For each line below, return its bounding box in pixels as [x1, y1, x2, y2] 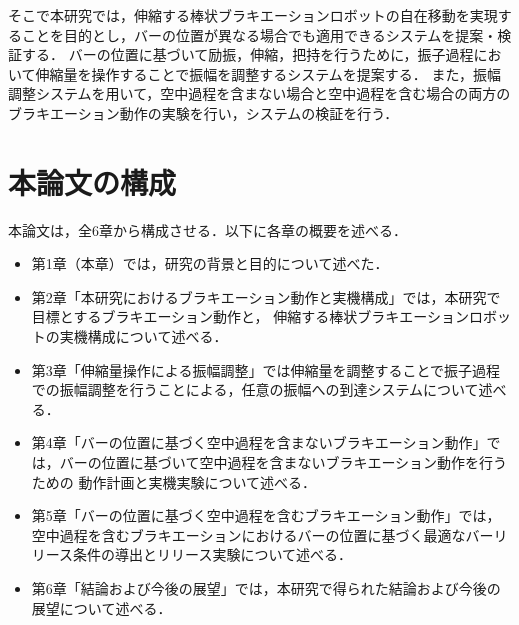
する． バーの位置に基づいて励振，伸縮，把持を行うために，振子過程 [21, 44, 474, 65]
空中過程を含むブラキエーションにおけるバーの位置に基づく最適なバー [31, 524, 494, 545]
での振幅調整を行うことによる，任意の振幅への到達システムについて [31, 379, 479, 400]
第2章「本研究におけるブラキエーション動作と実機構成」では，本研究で [31, 286, 501, 307]
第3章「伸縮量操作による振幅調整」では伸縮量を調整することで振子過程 [31, 359, 500, 380]
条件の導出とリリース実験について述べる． [73, 544, 352, 565]
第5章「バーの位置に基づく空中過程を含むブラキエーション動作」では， [31, 505, 501, 526]
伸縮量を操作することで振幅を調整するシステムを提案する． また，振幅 [35, 63, 502, 84]
